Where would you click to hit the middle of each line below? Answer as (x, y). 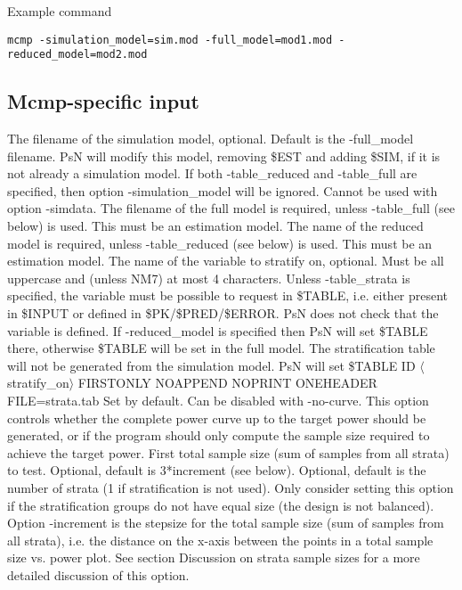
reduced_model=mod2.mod (77, 55)
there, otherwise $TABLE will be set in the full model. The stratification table (221, 348)
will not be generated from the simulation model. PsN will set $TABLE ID (211, 365)
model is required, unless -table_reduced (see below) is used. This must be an (220, 243)
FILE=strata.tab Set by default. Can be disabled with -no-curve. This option (218, 401)
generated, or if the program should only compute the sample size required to (219, 435)
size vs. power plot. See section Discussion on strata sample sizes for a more (214, 557)
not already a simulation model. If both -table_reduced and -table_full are (212, 173)
